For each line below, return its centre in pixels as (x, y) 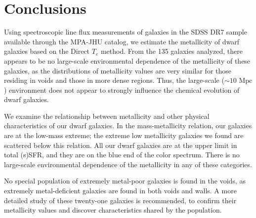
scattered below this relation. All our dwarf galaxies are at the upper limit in (121, 145)
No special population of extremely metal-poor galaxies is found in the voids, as (125, 181)
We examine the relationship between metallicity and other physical (107, 116)
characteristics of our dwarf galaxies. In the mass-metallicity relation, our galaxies (128, 126)
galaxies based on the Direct (47, 51)
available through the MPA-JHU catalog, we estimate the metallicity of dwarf (122, 41)
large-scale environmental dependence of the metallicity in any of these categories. (128, 164)
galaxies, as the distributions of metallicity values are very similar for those (118, 70)
